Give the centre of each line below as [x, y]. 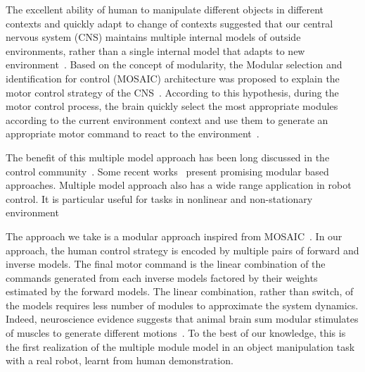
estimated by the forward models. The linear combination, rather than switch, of [180, 291]
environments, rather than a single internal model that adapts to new [155, 50]
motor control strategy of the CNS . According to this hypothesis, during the [172, 92]
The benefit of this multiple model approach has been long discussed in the [168, 157]
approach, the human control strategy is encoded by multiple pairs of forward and [182, 250]
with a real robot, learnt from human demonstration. [120, 360]
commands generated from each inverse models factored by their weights [162, 277]
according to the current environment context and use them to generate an [167, 119]
